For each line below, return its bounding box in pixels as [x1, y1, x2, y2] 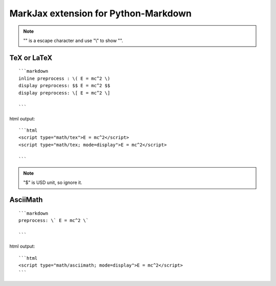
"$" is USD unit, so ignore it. [23, 179, 83, 186]
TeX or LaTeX [9, 53, 53, 62]
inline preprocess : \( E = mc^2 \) [18, 75, 110, 81]
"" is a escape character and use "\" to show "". [23, 37, 124, 44]
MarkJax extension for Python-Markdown [9, 8, 192, 19]
